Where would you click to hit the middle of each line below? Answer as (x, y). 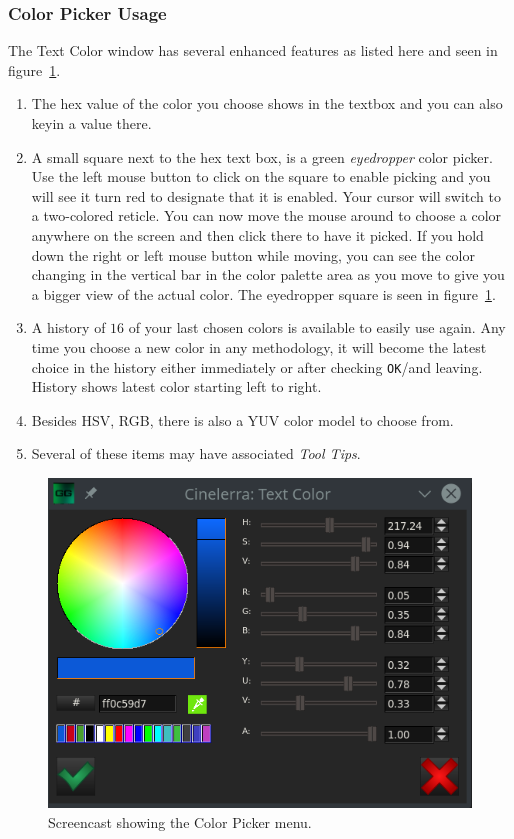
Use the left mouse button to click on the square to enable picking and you (261, 176)
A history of (68, 327)
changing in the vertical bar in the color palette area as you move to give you (268, 274)
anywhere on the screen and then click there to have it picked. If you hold (257, 234)
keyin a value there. (91, 123)
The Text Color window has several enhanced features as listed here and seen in (253, 50)
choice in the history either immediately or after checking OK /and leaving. (257, 366)
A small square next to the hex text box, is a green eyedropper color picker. (262, 156)
